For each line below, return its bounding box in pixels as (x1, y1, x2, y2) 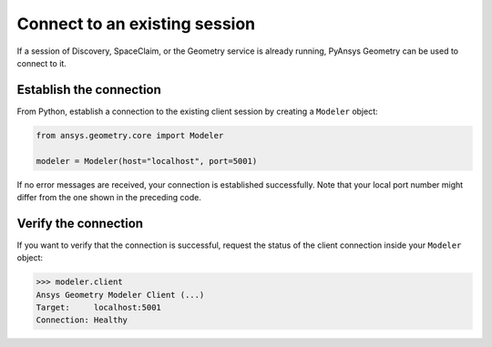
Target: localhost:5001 (36, 302, 161, 313)
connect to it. (16, 57, 67, 68)
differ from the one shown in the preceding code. (16, 191, 202, 202)
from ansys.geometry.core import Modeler (36, 130, 224, 140)
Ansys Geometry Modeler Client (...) (36, 290, 205, 300)
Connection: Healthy (36, 315, 128, 325)
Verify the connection (16, 215, 144, 231)
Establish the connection (16, 82, 161, 97)
